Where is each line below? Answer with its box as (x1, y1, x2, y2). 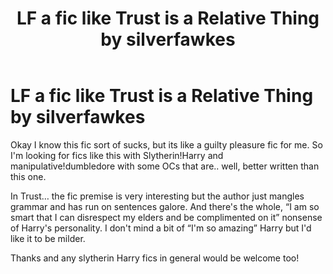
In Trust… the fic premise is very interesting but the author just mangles (10, 190, 305, 202)
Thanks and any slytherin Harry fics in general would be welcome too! (10, 252, 300, 264)
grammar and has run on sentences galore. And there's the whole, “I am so (10, 200, 320, 212)
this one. (10, 170, 47, 182)
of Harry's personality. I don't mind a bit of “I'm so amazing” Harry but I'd (10, 222, 312, 234)
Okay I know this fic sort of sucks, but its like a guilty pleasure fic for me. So (10, 138, 323, 151)
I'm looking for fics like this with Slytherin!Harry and (10, 149, 224, 161)
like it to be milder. (10, 232, 86, 244)
